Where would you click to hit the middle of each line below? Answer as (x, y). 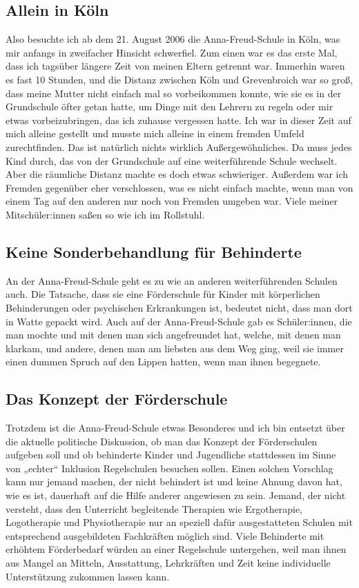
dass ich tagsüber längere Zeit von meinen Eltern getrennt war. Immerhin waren (175, 66)
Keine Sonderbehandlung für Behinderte (154, 251)
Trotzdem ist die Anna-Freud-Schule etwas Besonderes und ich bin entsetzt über (175, 428)
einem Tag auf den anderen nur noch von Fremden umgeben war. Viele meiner (172, 201)
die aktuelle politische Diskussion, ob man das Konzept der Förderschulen (162, 441)
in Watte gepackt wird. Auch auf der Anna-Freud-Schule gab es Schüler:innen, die (179, 321)
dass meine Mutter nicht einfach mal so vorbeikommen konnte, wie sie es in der (174, 93)
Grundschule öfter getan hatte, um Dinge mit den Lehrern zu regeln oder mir (169, 107)
